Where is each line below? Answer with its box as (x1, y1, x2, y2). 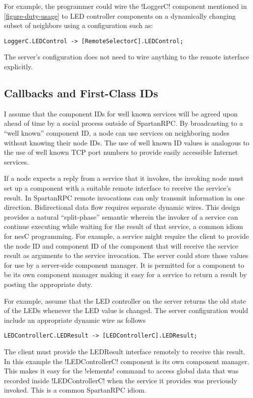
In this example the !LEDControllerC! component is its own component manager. (4, 356, 250, 366)
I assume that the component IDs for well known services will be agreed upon (4, 108, 238, 118)
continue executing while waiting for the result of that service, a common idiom (4, 221, 243, 231)
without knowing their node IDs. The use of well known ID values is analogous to (4, 137, 250, 147)
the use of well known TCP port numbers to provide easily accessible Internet (4, 147, 238, 157)
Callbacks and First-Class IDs (4, 85, 158, 101)
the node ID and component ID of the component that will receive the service (4, 240, 238, 251)
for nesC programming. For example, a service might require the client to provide (4, 230, 249, 241)
